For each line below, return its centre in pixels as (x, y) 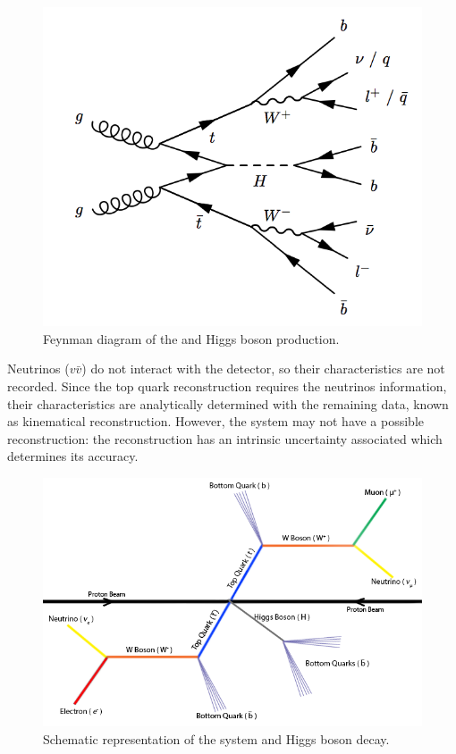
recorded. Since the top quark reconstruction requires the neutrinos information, (227, 386)
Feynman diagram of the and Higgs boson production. (191, 338)
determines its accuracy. (73, 456)
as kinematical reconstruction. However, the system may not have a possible (216, 421)
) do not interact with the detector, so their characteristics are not (263, 369)
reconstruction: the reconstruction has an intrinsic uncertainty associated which (225, 438)
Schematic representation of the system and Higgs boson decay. (216, 739)
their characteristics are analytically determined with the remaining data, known (228, 403)
